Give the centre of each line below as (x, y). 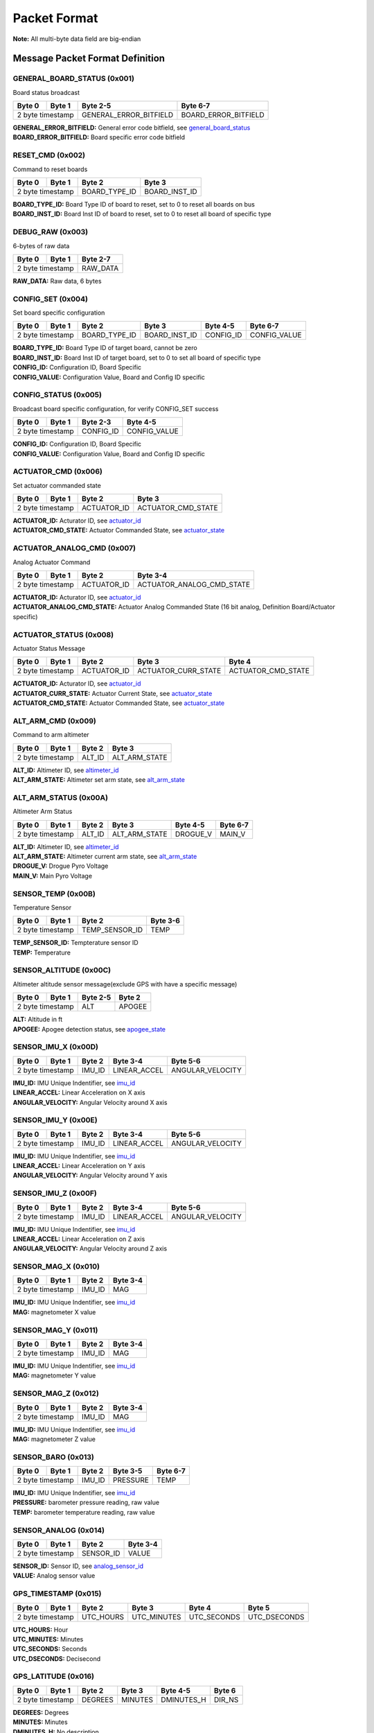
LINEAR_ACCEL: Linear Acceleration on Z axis (79, 1239)
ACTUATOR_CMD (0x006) (58, 471)
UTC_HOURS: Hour (41, 1630)
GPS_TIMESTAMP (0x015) (57, 1594)
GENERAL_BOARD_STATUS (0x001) (74, 78)
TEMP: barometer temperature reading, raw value (84, 1512)
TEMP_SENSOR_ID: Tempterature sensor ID (75, 943)
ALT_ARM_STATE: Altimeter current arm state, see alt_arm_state (105, 856)
